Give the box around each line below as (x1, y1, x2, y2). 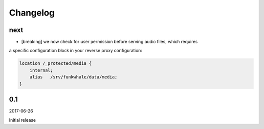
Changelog (9, 7, 55, 18)
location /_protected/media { (19, 61, 92, 66)
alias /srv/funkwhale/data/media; (29, 74, 117, 80)
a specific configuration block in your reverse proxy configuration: (9, 48, 143, 54)
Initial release (9, 117, 36, 123)
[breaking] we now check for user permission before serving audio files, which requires (21, 39, 198, 45)
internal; (29, 67, 53, 73)
